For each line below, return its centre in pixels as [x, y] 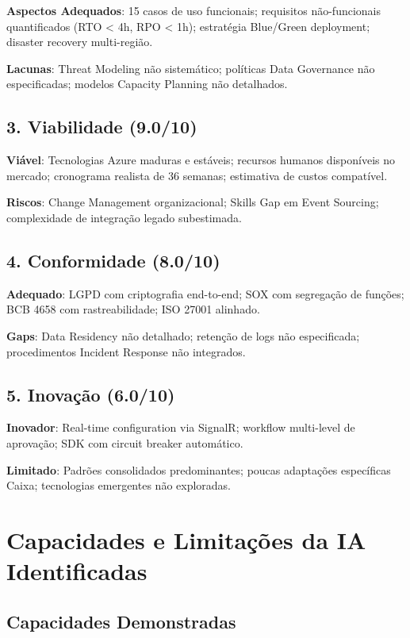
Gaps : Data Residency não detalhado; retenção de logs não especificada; [183, 335]
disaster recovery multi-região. [80, 42]
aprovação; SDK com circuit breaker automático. [125, 442]
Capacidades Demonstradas [121, 621]
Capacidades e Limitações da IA [186, 539]
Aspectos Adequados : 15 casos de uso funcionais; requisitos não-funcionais [194, 10]
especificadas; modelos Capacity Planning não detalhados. [147, 84]
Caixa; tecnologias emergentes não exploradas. [119, 485]
